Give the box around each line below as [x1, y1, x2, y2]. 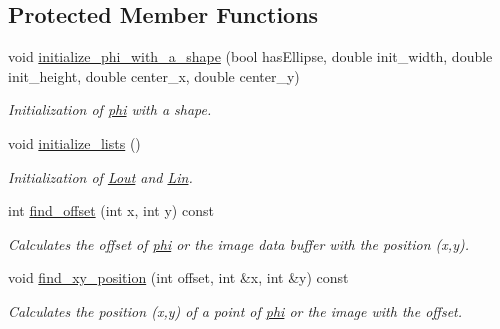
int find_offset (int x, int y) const [8, 200, 214, 221]
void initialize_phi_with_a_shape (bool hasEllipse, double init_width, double [8, 46, 493, 67]
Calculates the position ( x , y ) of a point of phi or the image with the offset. [8, 300, 463, 321]
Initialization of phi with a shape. [8, 99, 212, 120]
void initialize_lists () [8, 132, 141, 153]
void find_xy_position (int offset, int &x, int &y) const [8, 267, 349, 288]
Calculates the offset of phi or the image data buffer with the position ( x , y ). [8, 233, 469, 254]
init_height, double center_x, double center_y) [8, 65, 300, 86]
